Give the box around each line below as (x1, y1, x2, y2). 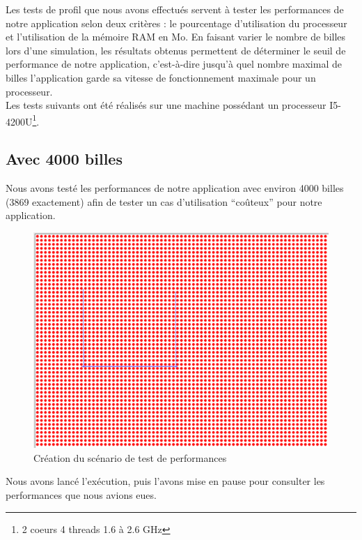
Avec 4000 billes (6, 148, 123, 170)
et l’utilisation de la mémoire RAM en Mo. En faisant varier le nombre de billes (6, 29, 346, 44)
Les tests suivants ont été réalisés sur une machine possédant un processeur (6, 98, 326, 112)
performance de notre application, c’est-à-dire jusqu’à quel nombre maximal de (6, 57, 342, 71)
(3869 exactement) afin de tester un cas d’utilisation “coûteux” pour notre (6, 194, 322, 209)
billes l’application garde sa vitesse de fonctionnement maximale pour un (6, 70, 316, 84)
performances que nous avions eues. (6, 488, 157, 502)
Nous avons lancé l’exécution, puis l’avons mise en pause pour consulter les (6, 474, 325, 488)
